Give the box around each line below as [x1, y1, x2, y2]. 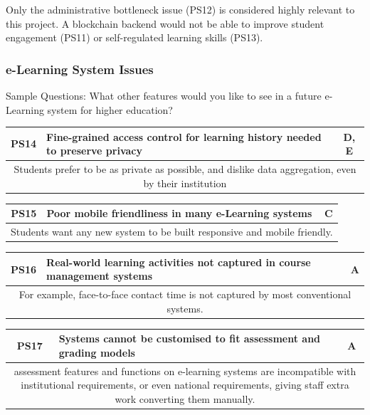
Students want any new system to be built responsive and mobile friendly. [11, 224, 333, 239]
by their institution [143, 175, 227, 190]
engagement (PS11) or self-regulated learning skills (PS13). [6, 30, 263, 45]
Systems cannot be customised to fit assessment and [58, 331, 321, 346]
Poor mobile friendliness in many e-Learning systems [46, 206, 312, 221]
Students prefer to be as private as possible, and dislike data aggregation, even [14, 162, 356, 177]
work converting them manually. [115, 392, 255, 406]
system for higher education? [47, 102, 173, 117]
